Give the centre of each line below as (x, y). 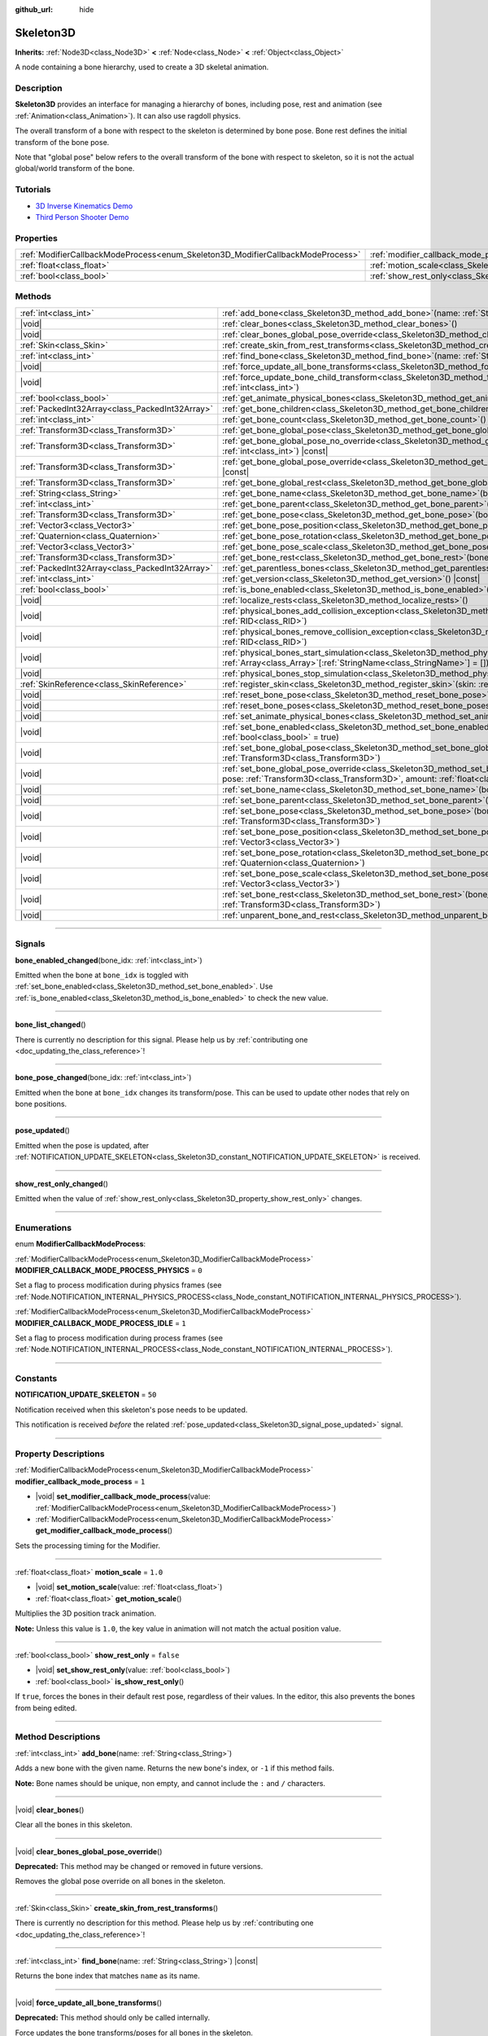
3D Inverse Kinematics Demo (84, 206)
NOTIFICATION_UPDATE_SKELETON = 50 (86, 1395)
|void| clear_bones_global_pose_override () (89, 1851)
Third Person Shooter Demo (82, 217)
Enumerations (44, 1227)
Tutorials (33, 190)
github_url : (34, 9)
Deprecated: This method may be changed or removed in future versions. (139, 1867)
